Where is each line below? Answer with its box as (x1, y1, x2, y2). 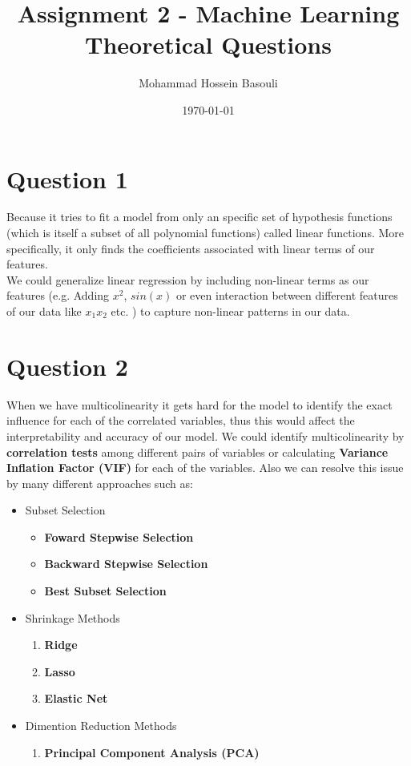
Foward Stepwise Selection (44, 528, 194, 545)
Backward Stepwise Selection (44, 555, 208, 572)
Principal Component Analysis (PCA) (44, 744, 260, 760)
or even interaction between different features (175, 287, 398, 304)
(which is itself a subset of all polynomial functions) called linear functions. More (6, 224, 405, 241)
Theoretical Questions (85, 28, 332, 61)
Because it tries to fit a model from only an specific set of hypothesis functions (6, 208, 393, 225)
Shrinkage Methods (25, 609, 120, 626)
